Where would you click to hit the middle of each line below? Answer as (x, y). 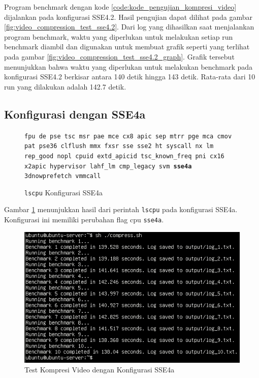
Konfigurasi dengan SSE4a (75, 114)
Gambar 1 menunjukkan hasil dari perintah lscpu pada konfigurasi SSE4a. (121, 209)
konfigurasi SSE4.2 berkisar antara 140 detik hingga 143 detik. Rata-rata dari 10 (130, 77)
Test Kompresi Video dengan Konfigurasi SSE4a (100, 370)
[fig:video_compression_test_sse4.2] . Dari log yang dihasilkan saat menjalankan (129, 27)
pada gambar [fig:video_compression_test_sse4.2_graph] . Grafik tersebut (119, 56)
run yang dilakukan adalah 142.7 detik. (65, 86)
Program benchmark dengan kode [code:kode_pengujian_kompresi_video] (120, 7)
